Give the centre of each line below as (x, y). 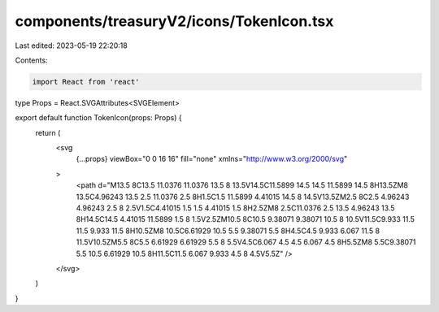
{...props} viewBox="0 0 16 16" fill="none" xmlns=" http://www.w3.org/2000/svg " (212, 159)
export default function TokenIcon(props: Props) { (98, 118)
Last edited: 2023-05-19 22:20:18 (71, 45)
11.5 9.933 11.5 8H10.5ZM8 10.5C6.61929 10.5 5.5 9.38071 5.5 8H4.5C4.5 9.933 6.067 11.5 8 (228, 231)
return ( (48, 132)
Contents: (31, 60)
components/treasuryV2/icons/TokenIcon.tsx (174, 21)
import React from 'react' (86, 82)
